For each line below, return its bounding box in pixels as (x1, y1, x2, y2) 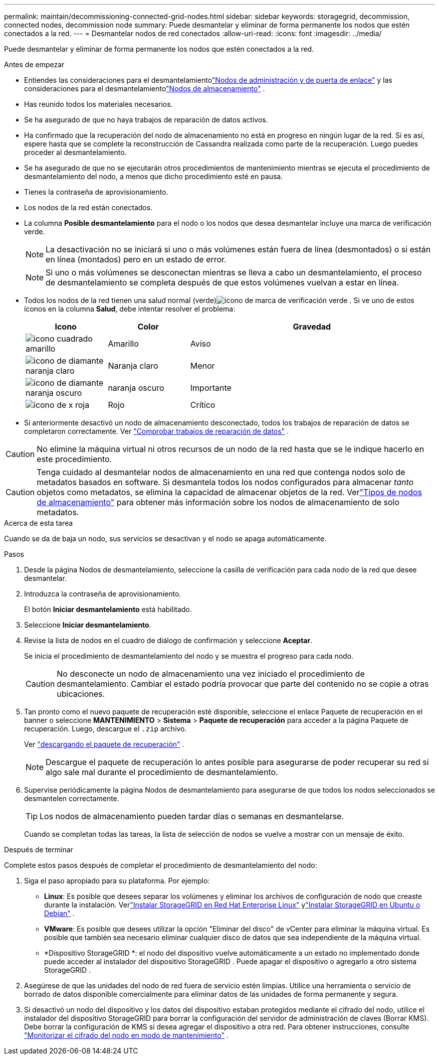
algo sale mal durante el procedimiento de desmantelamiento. (46, 767, 278, 777)
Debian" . (44, 909, 75, 918)
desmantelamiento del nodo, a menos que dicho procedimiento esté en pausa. (24, 172, 283, 181)
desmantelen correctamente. (24, 794, 119, 803)
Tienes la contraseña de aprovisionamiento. (24, 188, 168, 196)
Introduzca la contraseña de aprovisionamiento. (24, 589, 181, 598)
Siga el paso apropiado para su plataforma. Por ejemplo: (24, 876, 210, 885)
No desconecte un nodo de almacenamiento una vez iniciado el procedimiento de (57, 669, 365, 679)
